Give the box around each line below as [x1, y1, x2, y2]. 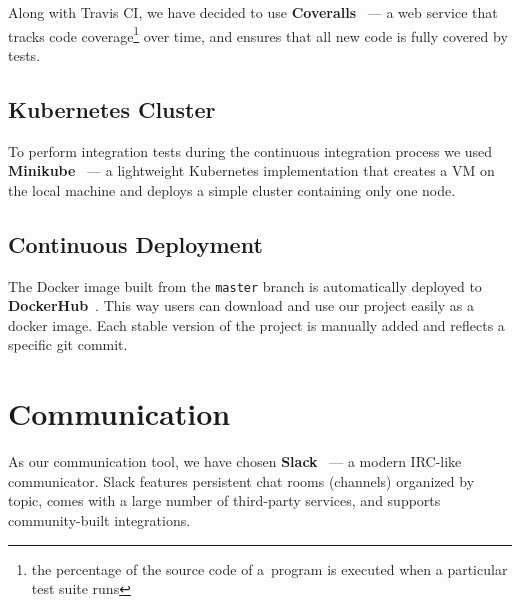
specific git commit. [8, 334, 128, 355]
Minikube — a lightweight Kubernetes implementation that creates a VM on [8, 160, 495, 181]
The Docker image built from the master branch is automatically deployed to [8, 275, 482, 296]
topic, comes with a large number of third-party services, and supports [8, 490, 441, 511]
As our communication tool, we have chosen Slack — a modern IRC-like [8, 451, 462, 472]
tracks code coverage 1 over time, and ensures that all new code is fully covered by [8, 22, 508, 46]
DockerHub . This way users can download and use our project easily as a [8, 295, 475, 316]
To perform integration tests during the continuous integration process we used [8, 140, 493, 161]
